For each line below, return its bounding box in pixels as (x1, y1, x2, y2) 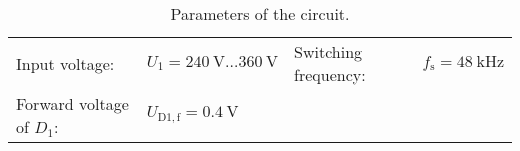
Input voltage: (16, 51, 115, 75)
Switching (294, 40, 363, 63)
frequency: (294, 63, 366, 86)
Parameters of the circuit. (170, 2, 350, 25)
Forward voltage (16, 92, 129, 115)
